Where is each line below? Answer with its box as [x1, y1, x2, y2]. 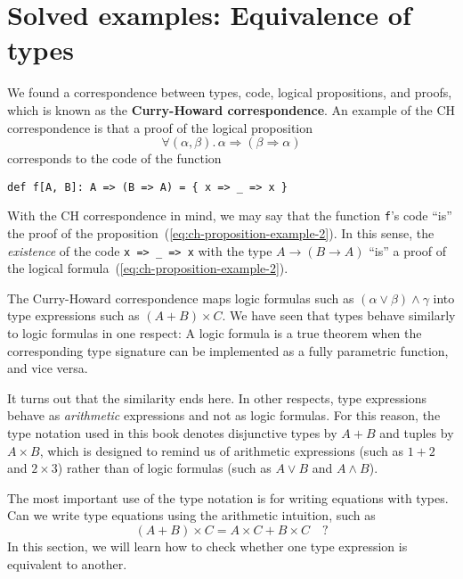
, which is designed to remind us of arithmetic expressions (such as [39, 441, 403, 459]
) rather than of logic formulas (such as [57, 459, 272, 477]
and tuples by [379, 424, 454, 442]
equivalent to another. [7, 554, 127, 573]
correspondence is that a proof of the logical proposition [7, 118, 313, 136]
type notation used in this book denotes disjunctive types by [7, 424, 337, 442]
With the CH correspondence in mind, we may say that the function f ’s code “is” [7, 206, 452, 225]
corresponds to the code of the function [7, 149, 222, 168]
